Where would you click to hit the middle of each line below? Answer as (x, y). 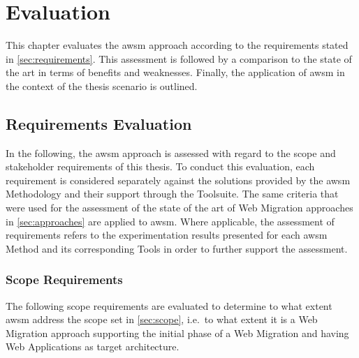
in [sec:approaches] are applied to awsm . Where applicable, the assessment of (170, 221)
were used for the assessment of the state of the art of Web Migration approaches (179, 208)
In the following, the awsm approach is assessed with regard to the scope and (171, 152)
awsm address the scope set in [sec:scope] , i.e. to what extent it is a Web (162, 319)
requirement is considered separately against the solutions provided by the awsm (178, 180)
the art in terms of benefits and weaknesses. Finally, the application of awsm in (175, 72)
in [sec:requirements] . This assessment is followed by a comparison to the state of (179, 58)
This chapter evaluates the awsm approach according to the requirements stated (177, 45)
